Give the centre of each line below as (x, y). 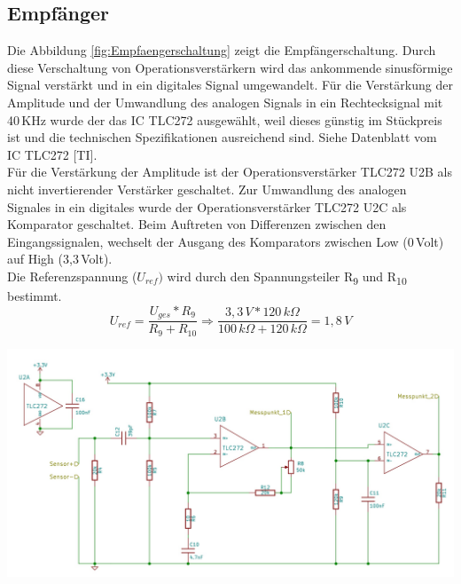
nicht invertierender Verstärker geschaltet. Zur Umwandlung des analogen (207, 189)
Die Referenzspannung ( (72, 276)
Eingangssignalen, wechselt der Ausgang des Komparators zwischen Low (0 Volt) (226, 241)
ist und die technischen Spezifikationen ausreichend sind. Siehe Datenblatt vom (222, 137)
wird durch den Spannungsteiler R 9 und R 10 (287, 277)
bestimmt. (35, 296)
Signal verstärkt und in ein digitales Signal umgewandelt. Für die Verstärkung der (230, 85)
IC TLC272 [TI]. (52, 154)
